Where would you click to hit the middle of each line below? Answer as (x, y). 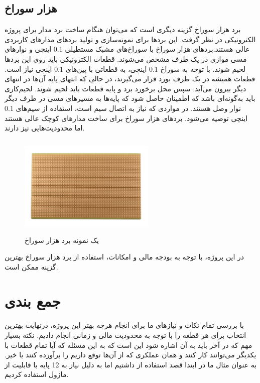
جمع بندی (33, 301)
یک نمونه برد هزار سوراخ (62, 240)
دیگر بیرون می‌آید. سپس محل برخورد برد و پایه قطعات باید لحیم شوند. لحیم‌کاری (125, 88)
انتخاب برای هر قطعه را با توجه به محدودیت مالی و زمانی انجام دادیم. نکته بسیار (125, 335)
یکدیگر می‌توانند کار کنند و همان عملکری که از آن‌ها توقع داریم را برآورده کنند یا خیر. (131, 355)
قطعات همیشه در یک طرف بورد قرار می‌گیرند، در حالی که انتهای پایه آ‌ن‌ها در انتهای (130, 79)
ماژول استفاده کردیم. (37, 374)
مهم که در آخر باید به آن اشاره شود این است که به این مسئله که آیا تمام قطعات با (128, 345)
